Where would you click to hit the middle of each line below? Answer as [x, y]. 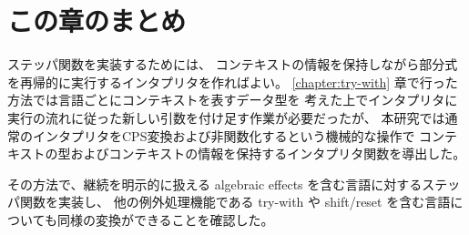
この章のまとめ [97, 20]
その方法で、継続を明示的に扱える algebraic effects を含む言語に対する [215, 184]
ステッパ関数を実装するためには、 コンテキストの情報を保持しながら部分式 [233, 64]
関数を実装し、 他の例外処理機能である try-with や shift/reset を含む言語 [235, 202]
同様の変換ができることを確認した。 [165, 219]
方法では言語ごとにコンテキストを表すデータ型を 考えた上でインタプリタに [233, 100]
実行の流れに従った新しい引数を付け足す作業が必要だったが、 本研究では [226, 117]
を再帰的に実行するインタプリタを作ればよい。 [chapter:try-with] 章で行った [233, 82]
